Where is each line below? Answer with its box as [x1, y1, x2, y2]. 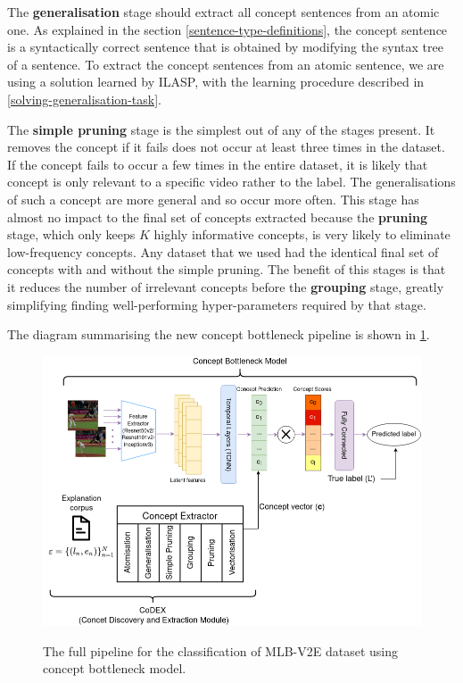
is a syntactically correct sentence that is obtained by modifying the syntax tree [7, 37, 443, 56]
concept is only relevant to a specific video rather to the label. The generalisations [7, 172, 456, 191]
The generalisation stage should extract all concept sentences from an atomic [7, 3, 440, 21]
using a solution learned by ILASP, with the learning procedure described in [7, 72, 425, 91]
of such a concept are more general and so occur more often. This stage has [7, 189, 419, 208]
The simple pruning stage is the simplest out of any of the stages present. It [7, 120, 435, 138]
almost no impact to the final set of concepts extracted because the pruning [7, 207, 427, 226]
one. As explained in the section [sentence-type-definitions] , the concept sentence [7, 20, 448, 38]
